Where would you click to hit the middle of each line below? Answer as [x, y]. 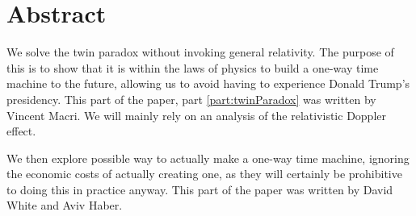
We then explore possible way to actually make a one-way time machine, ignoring [208, 158]
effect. [21, 131]
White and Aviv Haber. [65, 205]
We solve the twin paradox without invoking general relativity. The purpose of [200, 52]
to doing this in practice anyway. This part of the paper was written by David [200, 189]
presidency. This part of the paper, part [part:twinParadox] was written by [191, 99]
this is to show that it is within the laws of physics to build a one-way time [193, 67]
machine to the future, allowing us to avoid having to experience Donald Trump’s [208, 83]
